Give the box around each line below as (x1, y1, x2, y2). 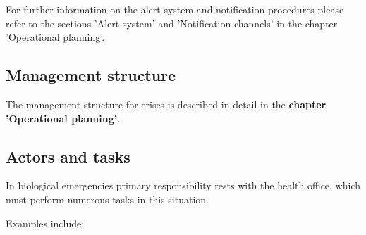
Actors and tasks (6, 145, 130, 167)
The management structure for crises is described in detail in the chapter (6, 96, 327, 111)
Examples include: (6, 215, 85, 230)
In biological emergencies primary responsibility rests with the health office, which (6, 178, 361, 193)
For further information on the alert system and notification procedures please (6, 2, 344, 16)
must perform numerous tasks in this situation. (6, 191, 209, 206)
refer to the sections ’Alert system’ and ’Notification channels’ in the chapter (6, 15, 338, 30)
